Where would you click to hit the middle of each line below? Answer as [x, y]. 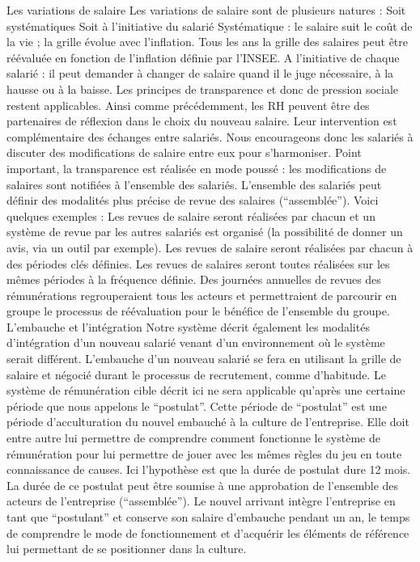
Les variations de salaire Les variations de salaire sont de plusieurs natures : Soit [206, 10]
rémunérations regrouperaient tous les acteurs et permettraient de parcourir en [202, 295]
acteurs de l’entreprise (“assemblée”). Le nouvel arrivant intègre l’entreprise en [201, 501]
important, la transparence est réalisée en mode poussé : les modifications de [197, 168]
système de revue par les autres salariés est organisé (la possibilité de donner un [205, 232]
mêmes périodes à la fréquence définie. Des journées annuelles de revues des [194, 279]
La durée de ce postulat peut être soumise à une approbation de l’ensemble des [203, 485]
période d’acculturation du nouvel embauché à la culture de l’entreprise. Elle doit [208, 422]
